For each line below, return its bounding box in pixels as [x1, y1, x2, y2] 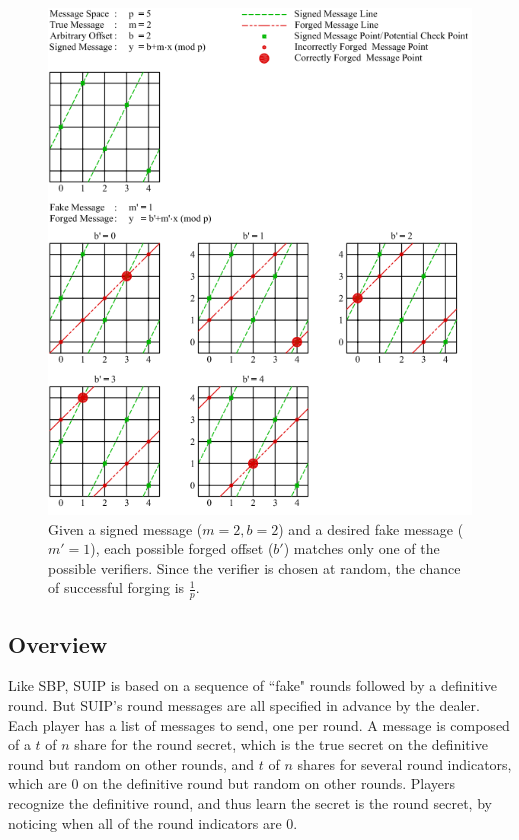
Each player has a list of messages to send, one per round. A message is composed [8, 714, 510, 735]
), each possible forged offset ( [90, 538, 274, 559]
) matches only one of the [283, 538, 440, 559]
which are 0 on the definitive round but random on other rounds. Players [8, 773, 456, 794]
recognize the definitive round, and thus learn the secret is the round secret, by [8, 792, 492, 813]
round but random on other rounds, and [8, 753, 255, 774]
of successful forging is [48, 577, 185, 598]
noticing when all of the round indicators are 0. [8, 812, 298, 833]
